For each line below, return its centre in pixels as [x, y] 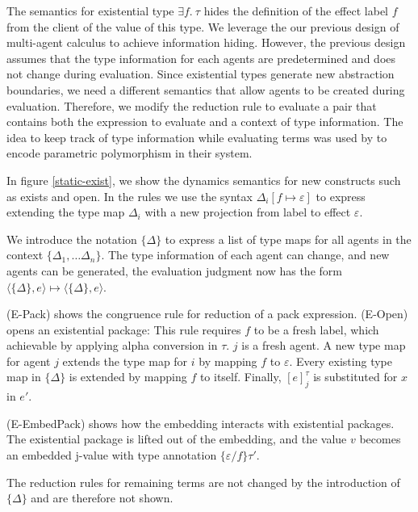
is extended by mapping [128, 377]
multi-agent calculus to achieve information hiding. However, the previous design [206, 42]
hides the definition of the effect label [296, 10]
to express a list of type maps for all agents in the [288, 239]
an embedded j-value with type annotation [112, 455]
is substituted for [355, 377]
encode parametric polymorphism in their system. [130, 153]
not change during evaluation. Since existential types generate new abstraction [201, 74]
